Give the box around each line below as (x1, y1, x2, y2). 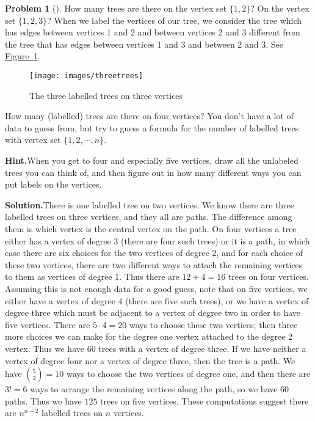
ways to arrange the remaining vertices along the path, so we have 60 (30, 383, 289, 395)
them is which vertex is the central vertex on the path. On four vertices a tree (5, 222, 297, 235)
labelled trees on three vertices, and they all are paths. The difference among (5, 210, 292, 223)
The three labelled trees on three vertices (29, 89, 183, 101)
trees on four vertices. (228, 270, 309, 283)
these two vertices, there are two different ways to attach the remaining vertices (5, 258, 303, 271)
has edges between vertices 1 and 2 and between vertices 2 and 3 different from (5, 26, 300, 38)
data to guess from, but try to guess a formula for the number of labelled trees (5, 121, 299, 134)
